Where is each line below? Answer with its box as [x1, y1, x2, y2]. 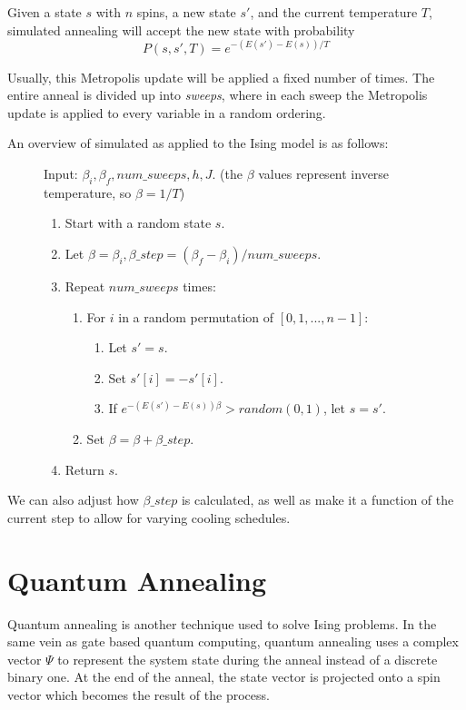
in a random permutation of [118, 307, 274, 326]
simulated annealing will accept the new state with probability [7, 20, 355, 39]
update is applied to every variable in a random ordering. [7, 103, 326, 122]
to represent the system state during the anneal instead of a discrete [57, 649, 438, 668]
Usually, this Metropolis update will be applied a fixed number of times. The [7, 67, 435, 86]
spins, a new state [136, 3, 236, 21]
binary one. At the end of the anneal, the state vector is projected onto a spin [7, 667, 441, 686]
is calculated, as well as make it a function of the [181, 490, 454, 509]
